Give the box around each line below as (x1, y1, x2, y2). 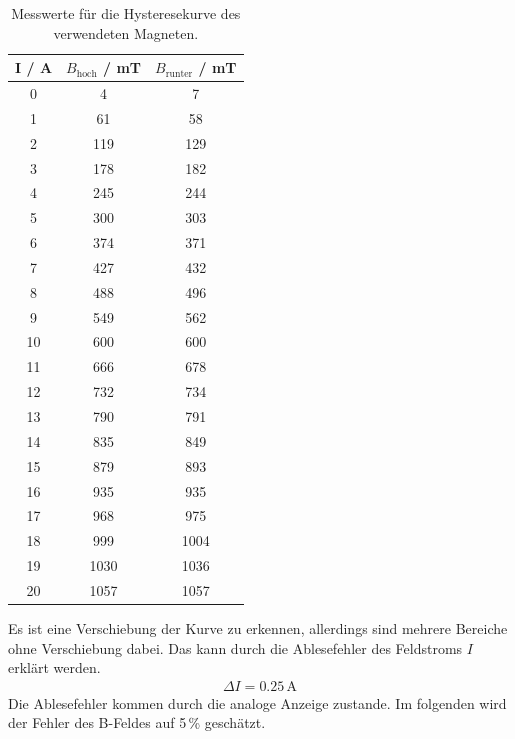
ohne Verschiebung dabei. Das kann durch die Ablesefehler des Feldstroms (8, 637, 463, 658)
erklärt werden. (8, 657, 101, 678)
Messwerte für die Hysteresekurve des (11, 3, 241, 23)
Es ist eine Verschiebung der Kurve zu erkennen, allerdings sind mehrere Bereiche (8, 618, 508, 638)
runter (165, 68, 193, 79)
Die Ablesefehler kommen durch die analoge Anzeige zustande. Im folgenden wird (8, 692, 507, 713)
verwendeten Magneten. (53, 22, 199, 43)
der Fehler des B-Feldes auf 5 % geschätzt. (8, 712, 266, 733)
